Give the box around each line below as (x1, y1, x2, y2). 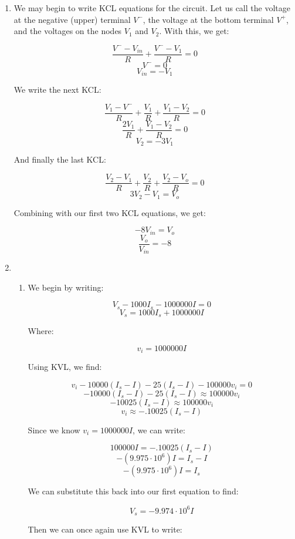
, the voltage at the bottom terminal (143, 13, 274, 25)
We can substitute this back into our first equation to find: (28, 485, 239, 497)
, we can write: (133, 423, 185, 436)
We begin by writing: (28, 281, 104, 293)
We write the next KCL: (13, 83, 101, 96)
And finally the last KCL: (13, 153, 106, 166)
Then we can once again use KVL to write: (28, 523, 182, 535)
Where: (28, 325, 54, 337)
